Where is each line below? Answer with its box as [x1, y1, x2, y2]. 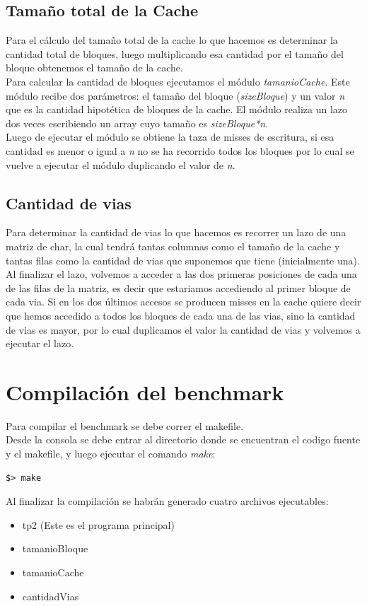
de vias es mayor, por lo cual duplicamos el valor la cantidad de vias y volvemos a [6, 322, 361, 337]
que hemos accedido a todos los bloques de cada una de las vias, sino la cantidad [6, 308, 356, 322]
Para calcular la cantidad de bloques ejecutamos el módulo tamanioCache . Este [6, 74, 350, 88]
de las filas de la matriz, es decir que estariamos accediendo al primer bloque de [6, 280, 351, 295]
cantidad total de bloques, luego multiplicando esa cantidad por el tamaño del [6, 46, 344, 61]
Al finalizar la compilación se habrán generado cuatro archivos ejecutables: [6, 494, 329, 508]
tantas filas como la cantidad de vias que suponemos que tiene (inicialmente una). [6, 252, 360, 267]
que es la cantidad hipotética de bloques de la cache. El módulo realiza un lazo [6, 102, 347, 117]
